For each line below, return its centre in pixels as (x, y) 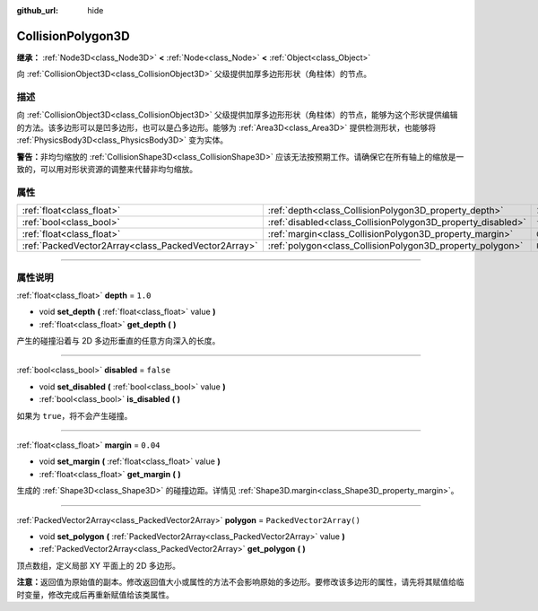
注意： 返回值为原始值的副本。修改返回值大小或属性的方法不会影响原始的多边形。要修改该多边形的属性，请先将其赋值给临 (240, 582)
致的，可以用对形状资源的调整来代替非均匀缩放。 (107, 169)
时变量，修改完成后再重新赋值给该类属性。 (95, 594)
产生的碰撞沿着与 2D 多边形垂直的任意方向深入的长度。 (118, 341)
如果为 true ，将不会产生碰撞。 (74, 415)
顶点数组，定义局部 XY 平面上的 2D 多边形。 (99, 565)
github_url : (37, 10)
